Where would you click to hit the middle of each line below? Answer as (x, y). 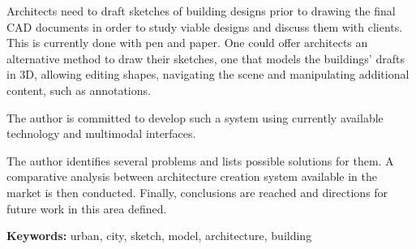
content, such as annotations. (79, 90)
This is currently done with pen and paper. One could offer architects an (187, 43)
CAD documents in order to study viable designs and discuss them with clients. (205, 26)
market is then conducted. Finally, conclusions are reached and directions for (197, 192)
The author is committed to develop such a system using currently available (195, 117)
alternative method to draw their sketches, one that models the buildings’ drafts (206, 58)
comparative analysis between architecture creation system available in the (192, 176)
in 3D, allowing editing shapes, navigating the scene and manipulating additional (208, 74)
